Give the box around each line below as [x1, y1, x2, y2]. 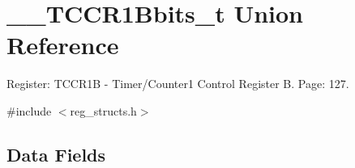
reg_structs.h [70, 102, 137, 119]
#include [6, 102, 52, 119]
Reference [6, 28, 119, 61]
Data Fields [6, 141, 106, 166]
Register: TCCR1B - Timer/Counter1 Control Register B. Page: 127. [6, 75, 349, 92]
